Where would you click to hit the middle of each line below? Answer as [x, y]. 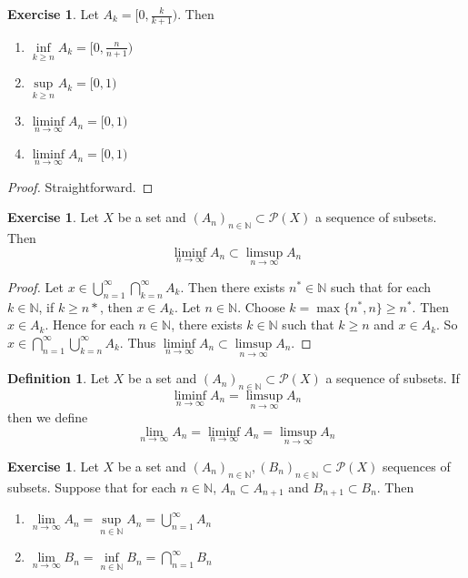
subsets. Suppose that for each [92, 487]
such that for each [381, 286]
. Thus [138, 342]
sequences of [416, 466]
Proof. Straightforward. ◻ [80, 186]
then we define [48, 417]
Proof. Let [35, 286]
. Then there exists [233, 286]
